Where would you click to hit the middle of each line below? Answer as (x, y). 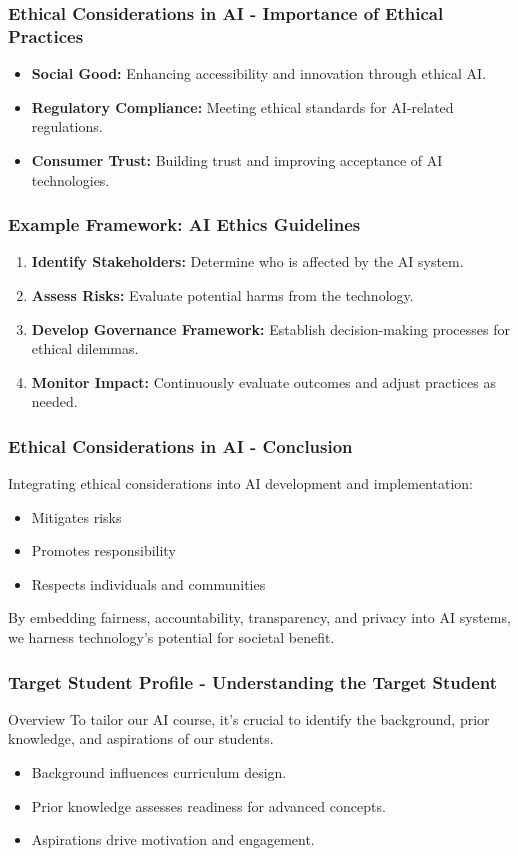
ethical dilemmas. (85, 348)
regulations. (67, 126)
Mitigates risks (76, 516)
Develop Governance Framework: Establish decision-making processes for (270, 328)
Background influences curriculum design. (159, 772)
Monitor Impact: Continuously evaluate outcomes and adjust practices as (263, 381)
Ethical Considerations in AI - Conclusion (180, 445)
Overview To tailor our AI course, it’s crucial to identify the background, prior (249, 718)
